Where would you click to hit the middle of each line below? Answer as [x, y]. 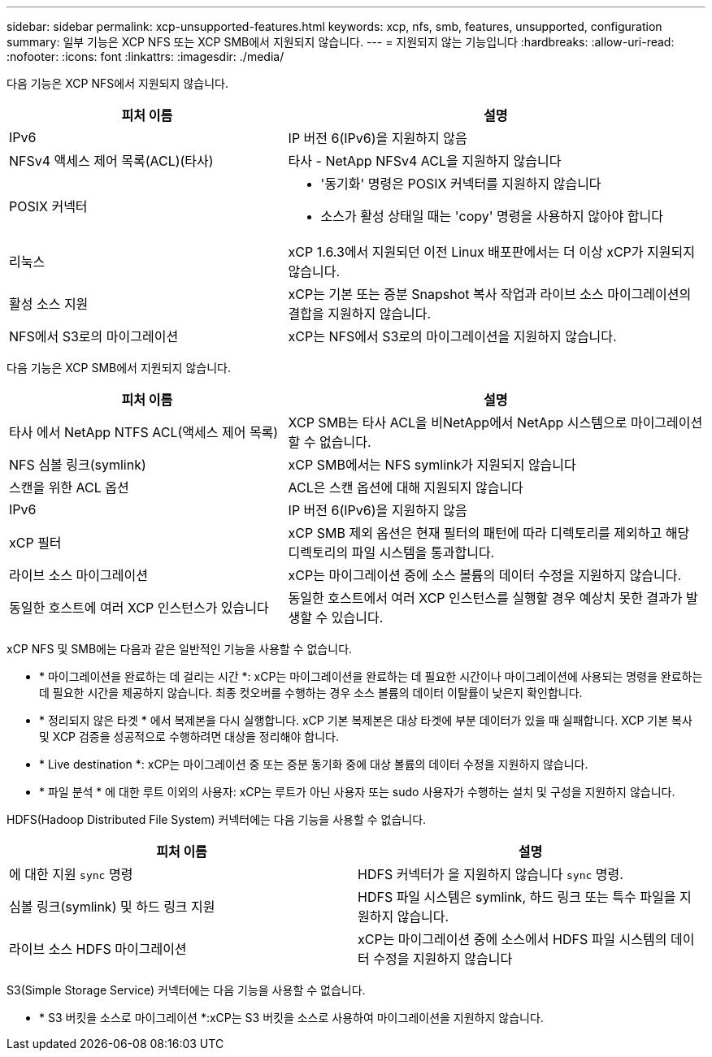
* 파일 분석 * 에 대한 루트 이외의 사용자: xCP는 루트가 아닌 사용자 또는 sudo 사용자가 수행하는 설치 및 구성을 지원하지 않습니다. [357, 792]
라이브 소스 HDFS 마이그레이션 [98, 949]
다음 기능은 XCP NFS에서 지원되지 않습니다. [117, 83]
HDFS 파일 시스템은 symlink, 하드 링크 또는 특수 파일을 [517, 897]
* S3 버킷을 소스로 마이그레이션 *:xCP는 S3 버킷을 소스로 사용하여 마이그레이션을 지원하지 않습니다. [291, 1018]
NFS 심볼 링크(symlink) [78, 465]
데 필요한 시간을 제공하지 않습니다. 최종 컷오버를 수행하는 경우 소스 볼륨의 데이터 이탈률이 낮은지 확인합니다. [311, 693]
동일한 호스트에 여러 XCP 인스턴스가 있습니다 [139, 608]
